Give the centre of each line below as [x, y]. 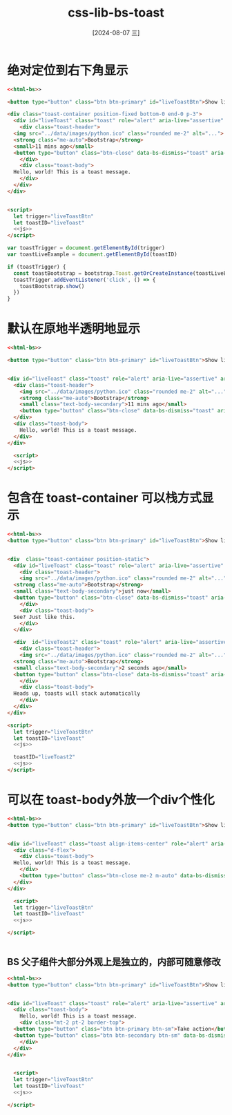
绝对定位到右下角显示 [68, 70]
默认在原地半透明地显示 [74, 329]
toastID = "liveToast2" [45, 757]
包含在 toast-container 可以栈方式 [105, 498]
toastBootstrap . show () [52, 286]
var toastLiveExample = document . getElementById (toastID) [92, 255]
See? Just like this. [45, 617]
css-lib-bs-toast [116, 13]
